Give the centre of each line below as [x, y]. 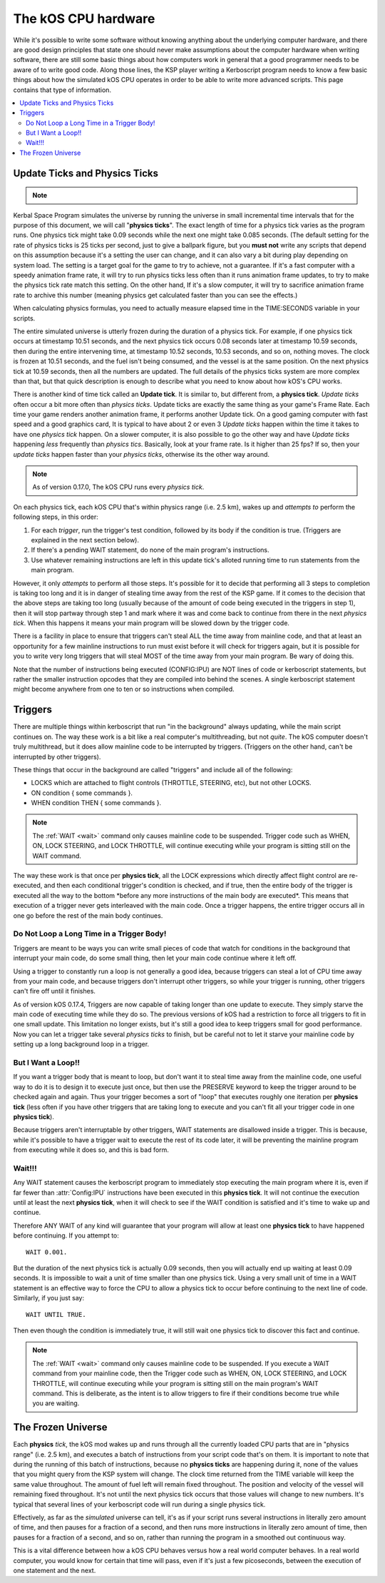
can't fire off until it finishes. [55, 991]
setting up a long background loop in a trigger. [81, 1044]
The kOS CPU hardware [84, 19]
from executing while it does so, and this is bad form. [91, 1150]
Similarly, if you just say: [49, 1298]
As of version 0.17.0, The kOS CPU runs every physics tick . [118, 487]
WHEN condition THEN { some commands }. [96, 803]
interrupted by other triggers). [57, 757]
